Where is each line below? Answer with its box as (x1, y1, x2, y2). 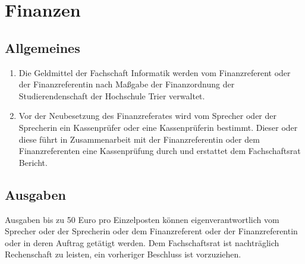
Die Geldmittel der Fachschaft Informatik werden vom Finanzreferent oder (18, 66, 291, 78)
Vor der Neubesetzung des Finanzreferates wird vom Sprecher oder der (18, 109, 277, 122)
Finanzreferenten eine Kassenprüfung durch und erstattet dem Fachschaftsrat (18, 144, 301, 157)
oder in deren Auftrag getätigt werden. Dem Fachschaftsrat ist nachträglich (5, 236, 279, 249)
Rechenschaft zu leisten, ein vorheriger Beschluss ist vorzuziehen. (5, 248, 241, 260)
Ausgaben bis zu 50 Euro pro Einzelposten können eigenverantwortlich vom (5, 213, 279, 225)
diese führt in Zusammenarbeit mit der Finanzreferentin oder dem (18, 133, 260, 145)
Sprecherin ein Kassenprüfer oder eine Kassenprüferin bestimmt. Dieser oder (18, 121, 298, 133)
